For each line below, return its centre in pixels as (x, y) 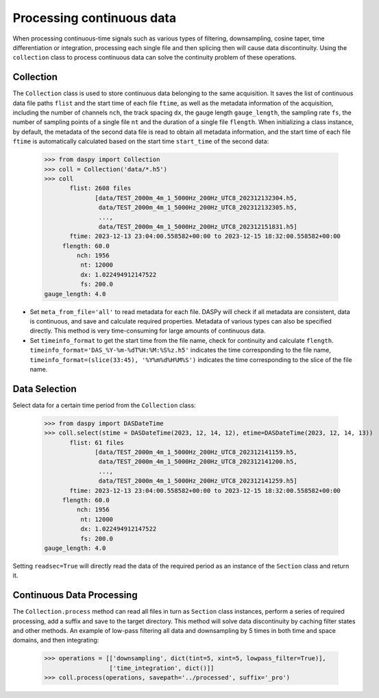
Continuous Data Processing (75, 595)
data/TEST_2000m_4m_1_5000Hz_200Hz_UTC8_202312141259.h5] (198, 481)
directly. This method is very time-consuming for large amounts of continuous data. (148, 331)
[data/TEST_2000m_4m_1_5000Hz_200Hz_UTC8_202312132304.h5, (196, 198)
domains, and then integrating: (56, 640)
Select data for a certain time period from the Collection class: (104, 405)
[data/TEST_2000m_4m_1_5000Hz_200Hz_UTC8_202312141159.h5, (196, 452)
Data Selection (45, 388)
